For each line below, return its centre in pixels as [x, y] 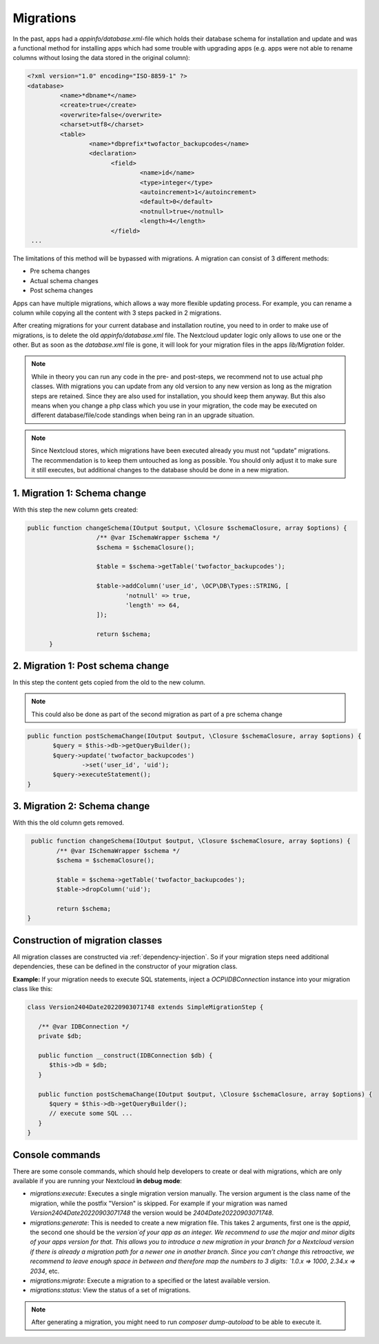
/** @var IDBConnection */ [84, 1026]
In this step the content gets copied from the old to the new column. [109, 682]
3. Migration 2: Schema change [81, 806]
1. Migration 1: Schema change [80, 493]
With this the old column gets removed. [68, 823]
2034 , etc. [45, 1271]
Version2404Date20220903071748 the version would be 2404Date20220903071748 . [152, 1213]
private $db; [60, 1036]
